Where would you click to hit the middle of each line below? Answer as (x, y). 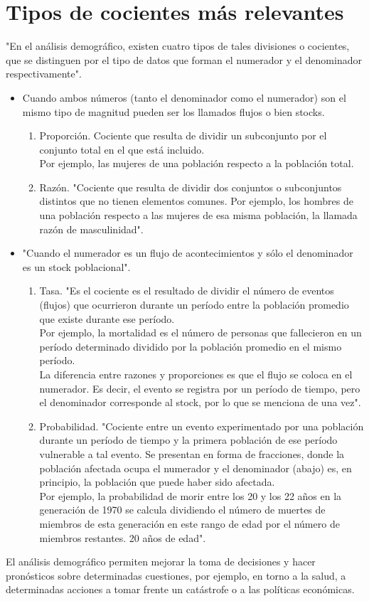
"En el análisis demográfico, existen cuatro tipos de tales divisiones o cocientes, (178, 46)
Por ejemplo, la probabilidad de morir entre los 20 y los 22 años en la (191, 495)
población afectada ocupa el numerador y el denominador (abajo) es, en (196, 468)
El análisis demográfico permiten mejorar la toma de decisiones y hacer (161, 562)
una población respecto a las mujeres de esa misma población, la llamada (198, 215)
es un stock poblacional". (76, 266)
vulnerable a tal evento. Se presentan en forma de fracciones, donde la (192, 453)
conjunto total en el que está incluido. (122, 149)
